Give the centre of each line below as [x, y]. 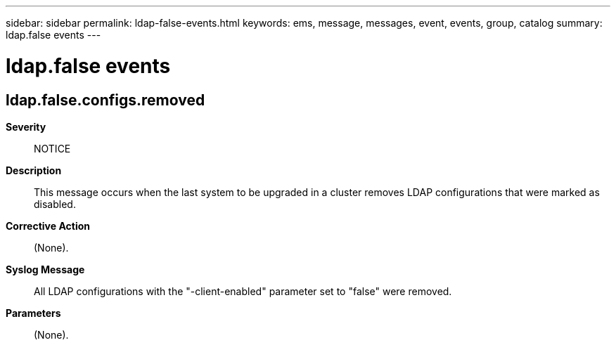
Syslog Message [45, 269]
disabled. [55, 204]
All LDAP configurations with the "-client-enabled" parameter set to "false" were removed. [243, 291]
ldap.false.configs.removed [105, 100]
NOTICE [52, 148]
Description [34, 170]
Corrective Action [48, 226]
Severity [26, 126]
